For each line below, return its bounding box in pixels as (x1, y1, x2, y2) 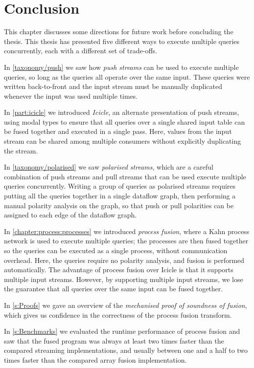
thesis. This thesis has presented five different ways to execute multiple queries (4, 36, 240, 46)
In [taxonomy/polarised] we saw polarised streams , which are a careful (4, 162, 214, 172)
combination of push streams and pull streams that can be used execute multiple (4, 171, 246, 181)
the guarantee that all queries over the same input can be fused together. (4, 283, 223, 294)
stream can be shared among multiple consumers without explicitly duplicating (4, 136, 241, 146)
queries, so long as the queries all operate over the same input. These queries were (4, 71, 250, 82)
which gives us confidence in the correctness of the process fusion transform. (4, 309, 232, 320)
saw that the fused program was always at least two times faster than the (4, 335, 224, 346)
